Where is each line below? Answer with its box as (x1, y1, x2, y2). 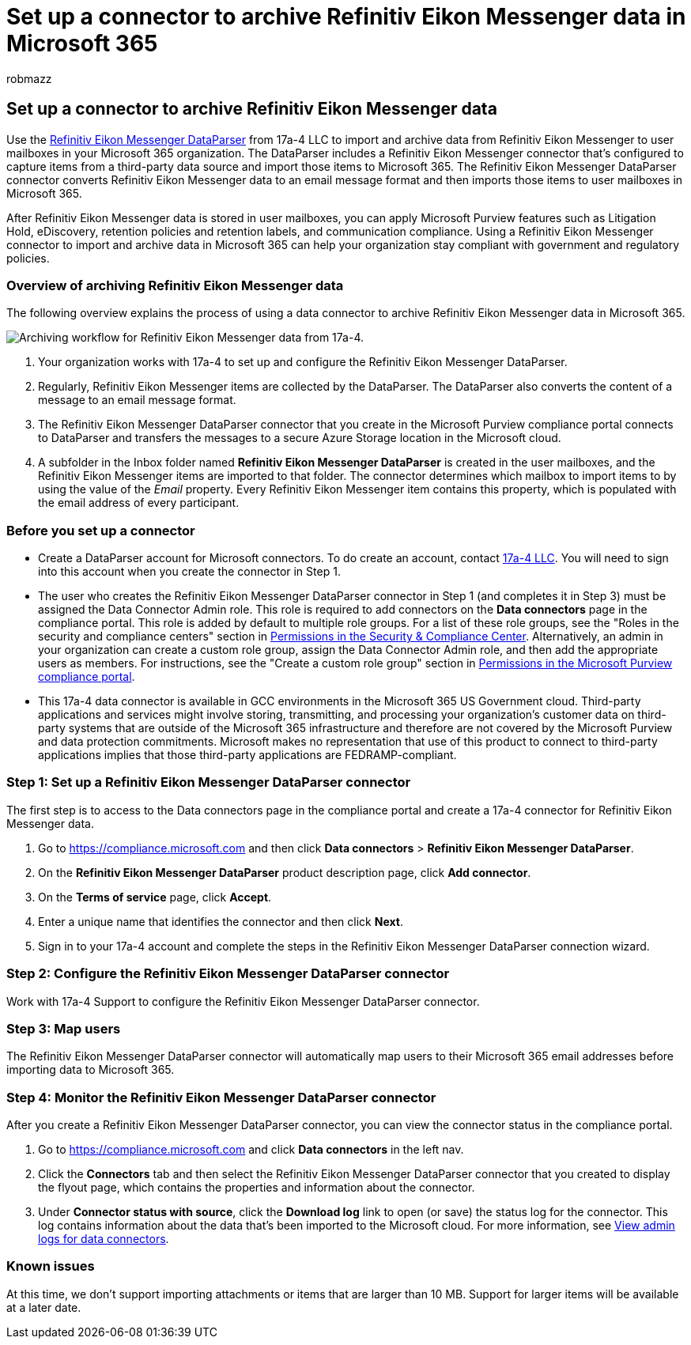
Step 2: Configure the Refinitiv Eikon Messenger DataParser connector (6, 965, 450, 982)
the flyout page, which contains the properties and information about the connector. (38, 1181, 475, 1195)
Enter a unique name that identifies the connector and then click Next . (38, 914, 403, 928)
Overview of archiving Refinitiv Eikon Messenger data (6, 277, 344, 293)
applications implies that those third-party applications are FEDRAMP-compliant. (38, 748, 457, 762)
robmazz (6, 71, 52, 85)
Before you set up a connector (6, 522, 195, 538)
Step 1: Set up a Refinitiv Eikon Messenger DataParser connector (6, 774, 411, 791)
